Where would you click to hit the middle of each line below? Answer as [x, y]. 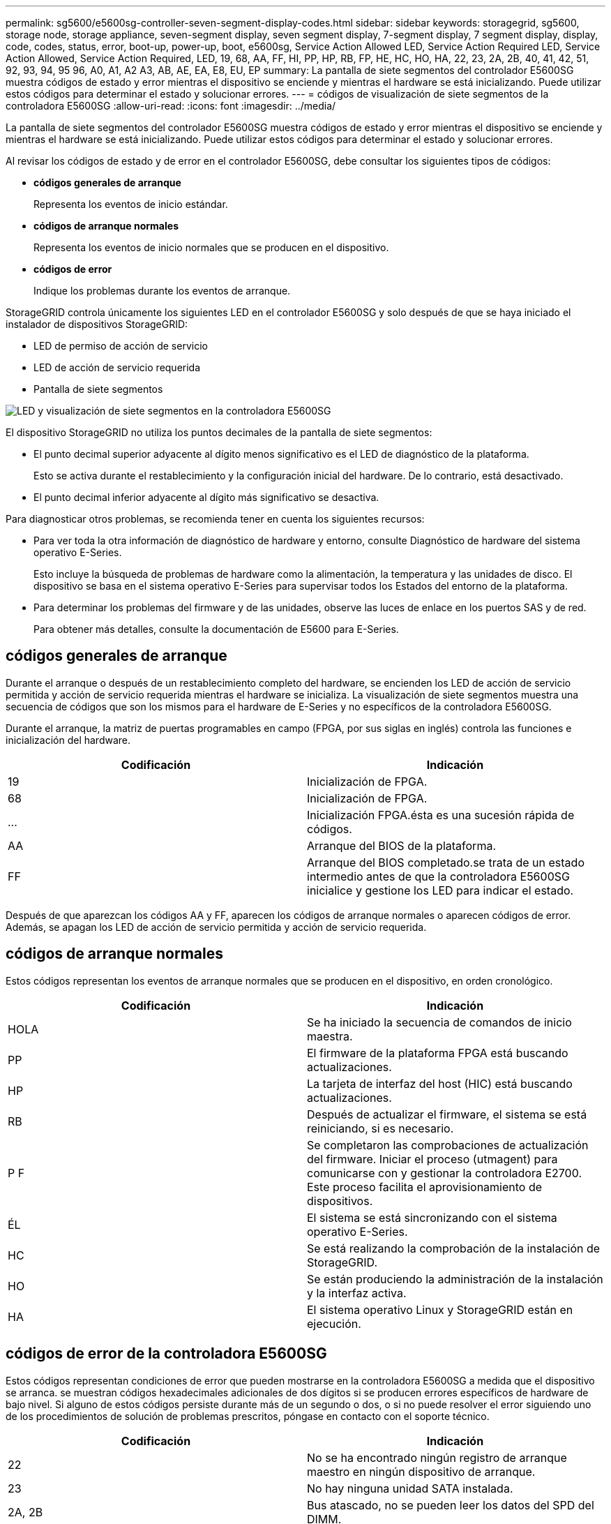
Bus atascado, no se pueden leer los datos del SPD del [451, 1505]
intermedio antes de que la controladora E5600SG [438, 876]
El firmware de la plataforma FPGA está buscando [438, 1053]
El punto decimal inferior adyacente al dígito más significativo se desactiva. [206, 497]
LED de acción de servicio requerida [117, 367]
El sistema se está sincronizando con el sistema [432, 1217]
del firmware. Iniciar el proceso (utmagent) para [432, 1159]
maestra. [330, 1036]
